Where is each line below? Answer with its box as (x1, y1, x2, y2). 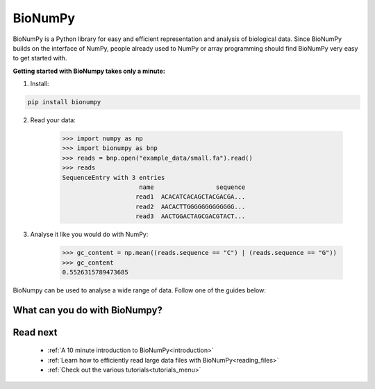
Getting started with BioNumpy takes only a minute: (12, 67, 166, 75)
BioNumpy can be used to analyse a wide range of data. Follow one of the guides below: (12, 285, 267, 295)
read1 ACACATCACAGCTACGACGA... (135, 193, 246, 201)
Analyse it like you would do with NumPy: (30, 230, 149, 239)
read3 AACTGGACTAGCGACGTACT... (135, 213, 246, 220)
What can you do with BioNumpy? (12, 304, 163, 316)
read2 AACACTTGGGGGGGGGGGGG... (135, 202, 246, 210)
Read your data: (30, 116, 76, 124)
